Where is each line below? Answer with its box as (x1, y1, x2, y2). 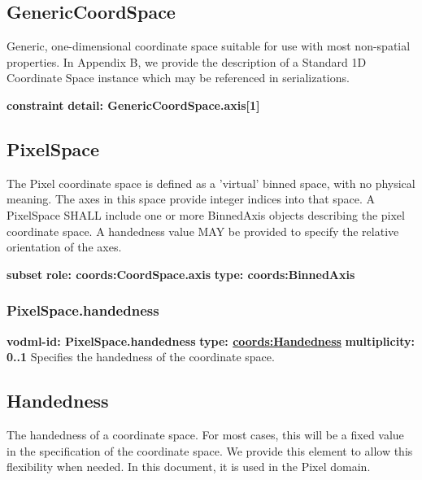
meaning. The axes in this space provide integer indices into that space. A (7, 190, 376, 207)
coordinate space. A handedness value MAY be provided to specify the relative (7, 222, 399, 239)
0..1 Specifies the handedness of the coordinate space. (7, 348, 275, 365)
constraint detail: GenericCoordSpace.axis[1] (7, 96, 260, 113)
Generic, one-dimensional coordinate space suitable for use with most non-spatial (7, 37, 411, 55)
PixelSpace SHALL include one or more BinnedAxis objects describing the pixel (7, 206, 405, 223)
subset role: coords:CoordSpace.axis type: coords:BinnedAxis (7, 265, 355, 282)
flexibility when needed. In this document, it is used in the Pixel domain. (7, 458, 371, 475)
